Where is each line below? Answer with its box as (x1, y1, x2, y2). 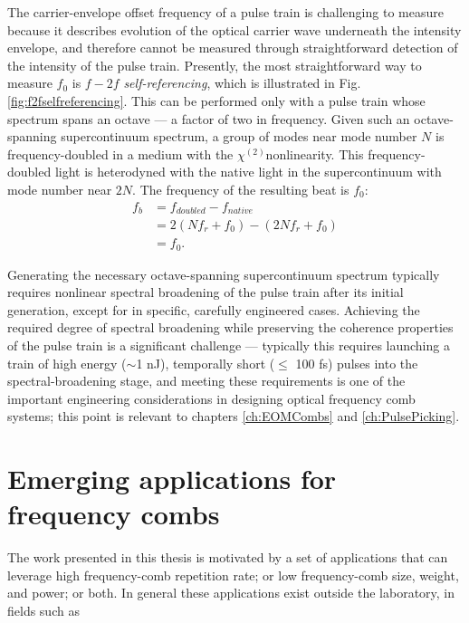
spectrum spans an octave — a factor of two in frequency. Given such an (7, 109, 410, 128)
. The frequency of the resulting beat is (132, 179, 349, 198)
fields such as (7, 600, 80, 619)
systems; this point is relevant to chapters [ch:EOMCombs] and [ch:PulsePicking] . (7, 407, 460, 426)
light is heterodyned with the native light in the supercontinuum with (54, 162, 442, 181)
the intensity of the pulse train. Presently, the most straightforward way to (7, 55, 422, 74)
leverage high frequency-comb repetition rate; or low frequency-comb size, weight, (7, 565, 459, 584)
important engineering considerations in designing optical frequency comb (7, 388, 416, 407)
